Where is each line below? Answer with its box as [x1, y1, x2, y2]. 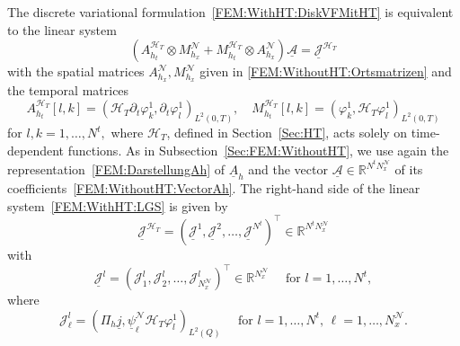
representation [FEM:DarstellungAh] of [7, 160, 226, 179]
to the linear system [7, 20, 117, 39]
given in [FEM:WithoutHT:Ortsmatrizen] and [199, 62, 452, 81]
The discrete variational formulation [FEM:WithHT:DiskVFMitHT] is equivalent [7, 3, 454, 21]
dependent [7, 140, 65, 159]
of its [394, 160, 423, 179]
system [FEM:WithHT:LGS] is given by [7, 196, 228, 215]
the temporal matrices [7, 81, 129, 100]
